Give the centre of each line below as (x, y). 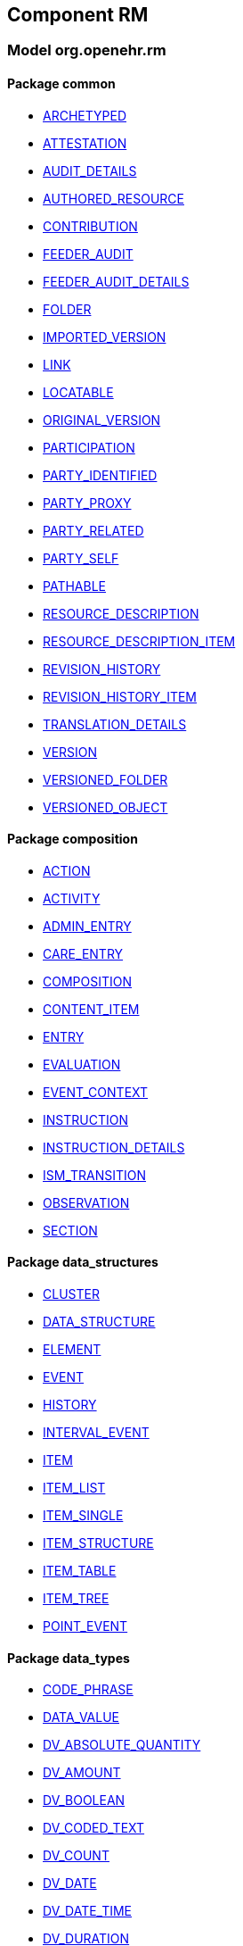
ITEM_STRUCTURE (98, 1543)
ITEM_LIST (74, 1488)
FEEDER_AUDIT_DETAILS (116, 281)
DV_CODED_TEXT (94, 1828)
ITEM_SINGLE (83, 1516)
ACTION (67, 870)
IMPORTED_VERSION (105, 337)
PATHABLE (74, 586)
